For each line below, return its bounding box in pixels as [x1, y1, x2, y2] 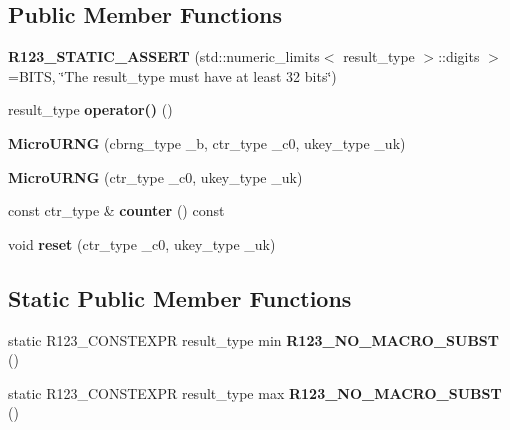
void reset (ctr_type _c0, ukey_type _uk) [8, 233, 276, 254]
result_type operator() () [8, 99, 173, 120]
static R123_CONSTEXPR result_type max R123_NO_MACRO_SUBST [8, 382, 502, 403]
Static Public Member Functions [8, 282, 352, 313]
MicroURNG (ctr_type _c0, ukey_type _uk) [8, 166, 303, 187]
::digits [438, 46, 480, 67]
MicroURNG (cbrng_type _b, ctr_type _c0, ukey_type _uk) [8, 132, 406, 153]
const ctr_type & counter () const [8, 200, 225, 221]
